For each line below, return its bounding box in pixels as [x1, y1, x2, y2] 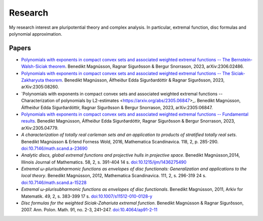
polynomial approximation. [9, 31, 62, 37]
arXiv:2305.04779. [21, 125, 58, 131]
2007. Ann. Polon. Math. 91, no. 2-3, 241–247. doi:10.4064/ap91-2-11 [21, 207, 158, 213]
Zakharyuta [21, 77, 44, 83]
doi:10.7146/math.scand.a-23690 [21, 145, 88, 151]
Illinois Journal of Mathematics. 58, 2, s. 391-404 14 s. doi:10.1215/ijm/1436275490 [21, 159, 187, 165]
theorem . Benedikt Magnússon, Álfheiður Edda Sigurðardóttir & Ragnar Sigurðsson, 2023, [45, 77, 225, 83]
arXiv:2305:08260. [21, 84, 59, 90]
